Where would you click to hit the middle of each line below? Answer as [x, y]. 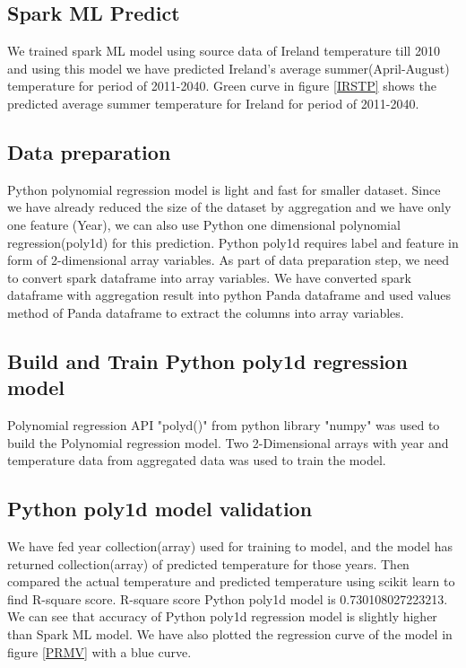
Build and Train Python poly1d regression [207, 360]
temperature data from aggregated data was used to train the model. [197, 460]
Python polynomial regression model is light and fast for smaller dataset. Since [224, 189]
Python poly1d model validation [160, 509]
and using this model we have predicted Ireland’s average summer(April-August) [229, 68]
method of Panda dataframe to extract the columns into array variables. [206, 312]
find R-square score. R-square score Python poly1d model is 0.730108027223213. [228, 598]
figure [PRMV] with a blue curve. [99, 651]
